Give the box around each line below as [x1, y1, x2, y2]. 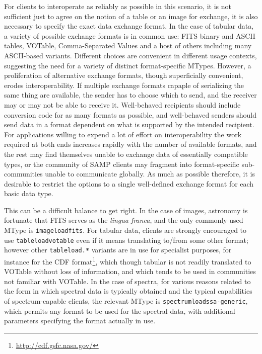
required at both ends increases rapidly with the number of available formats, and [4, 139, 257, 149]
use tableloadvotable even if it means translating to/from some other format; [4, 234, 248, 245]
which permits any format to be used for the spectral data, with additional [4, 305, 235, 316]
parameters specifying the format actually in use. [4, 315, 156, 326]
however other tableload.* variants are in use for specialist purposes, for [4, 244, 232, 255]
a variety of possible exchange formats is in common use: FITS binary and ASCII [4, 30, 255, 41]
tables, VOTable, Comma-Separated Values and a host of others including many [4, 40, 252, 51]
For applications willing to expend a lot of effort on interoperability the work [4, 129, 242, 139]
